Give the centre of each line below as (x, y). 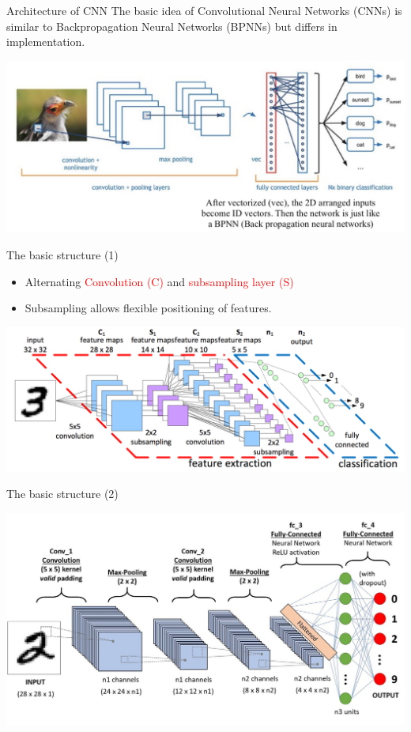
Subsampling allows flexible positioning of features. (148, 308)
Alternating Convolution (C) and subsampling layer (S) (159, 281)
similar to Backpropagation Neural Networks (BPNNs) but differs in (172, 26)
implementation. (46, 42)
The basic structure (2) (62, 494)
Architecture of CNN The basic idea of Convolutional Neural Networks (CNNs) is (204, 10)
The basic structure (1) (62, 254)
